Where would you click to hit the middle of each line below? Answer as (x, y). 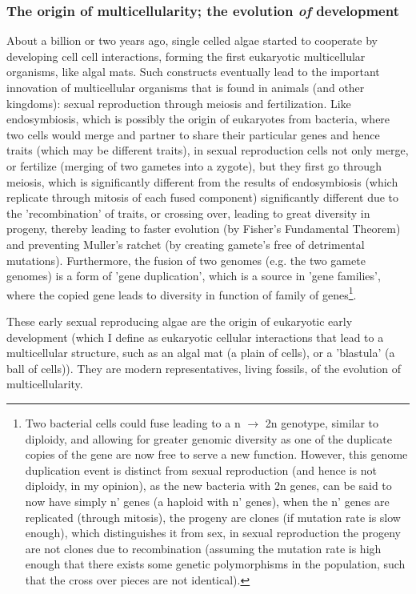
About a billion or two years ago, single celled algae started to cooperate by (192, 40)
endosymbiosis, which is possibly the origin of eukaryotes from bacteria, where (198, 119)
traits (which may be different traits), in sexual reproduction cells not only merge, (208, 150)
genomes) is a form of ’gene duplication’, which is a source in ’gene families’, (194, 276)
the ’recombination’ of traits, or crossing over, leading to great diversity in (188, 213)
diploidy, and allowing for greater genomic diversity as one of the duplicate (208, 438)
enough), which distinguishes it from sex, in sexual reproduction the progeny (213, 533)
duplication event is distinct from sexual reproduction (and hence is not (201, 470)
